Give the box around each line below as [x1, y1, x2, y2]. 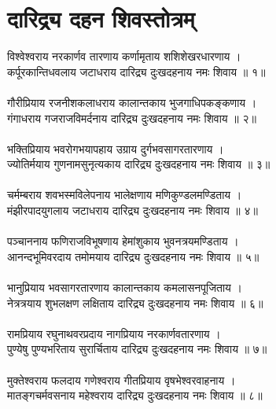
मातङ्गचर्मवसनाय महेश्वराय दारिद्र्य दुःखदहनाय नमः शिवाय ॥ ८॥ [7, 387, 263, 403]
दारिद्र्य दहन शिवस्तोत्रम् [7, 2, 195, 35]
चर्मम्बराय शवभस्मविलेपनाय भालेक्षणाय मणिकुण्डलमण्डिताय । [7, 186, 242, 203]
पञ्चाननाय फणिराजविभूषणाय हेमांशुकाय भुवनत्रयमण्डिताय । [7, 233, 239, 249]
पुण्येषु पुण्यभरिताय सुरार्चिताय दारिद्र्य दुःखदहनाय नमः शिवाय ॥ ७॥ [7, 341, 267, 357]
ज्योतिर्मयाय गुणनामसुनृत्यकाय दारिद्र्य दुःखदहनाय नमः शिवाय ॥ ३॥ [7, 156, 270, 172]
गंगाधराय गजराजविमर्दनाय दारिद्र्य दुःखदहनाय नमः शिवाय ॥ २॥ [7, 109, 256, 126]
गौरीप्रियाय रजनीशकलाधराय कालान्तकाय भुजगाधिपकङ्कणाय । [7, 94, 257, 110]
